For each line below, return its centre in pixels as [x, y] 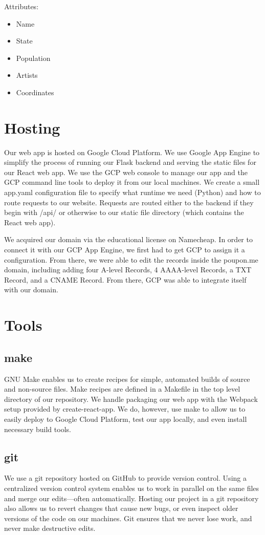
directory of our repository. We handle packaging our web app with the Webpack [131, 399]
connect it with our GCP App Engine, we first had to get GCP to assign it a [125, 250]
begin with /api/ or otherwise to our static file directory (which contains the [124, 212]
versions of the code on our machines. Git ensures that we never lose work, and [128, 518]
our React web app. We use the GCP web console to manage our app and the [126, 172]
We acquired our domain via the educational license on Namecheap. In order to [128, 239]
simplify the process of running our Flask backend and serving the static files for [130, 162]
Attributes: [21, 6]
